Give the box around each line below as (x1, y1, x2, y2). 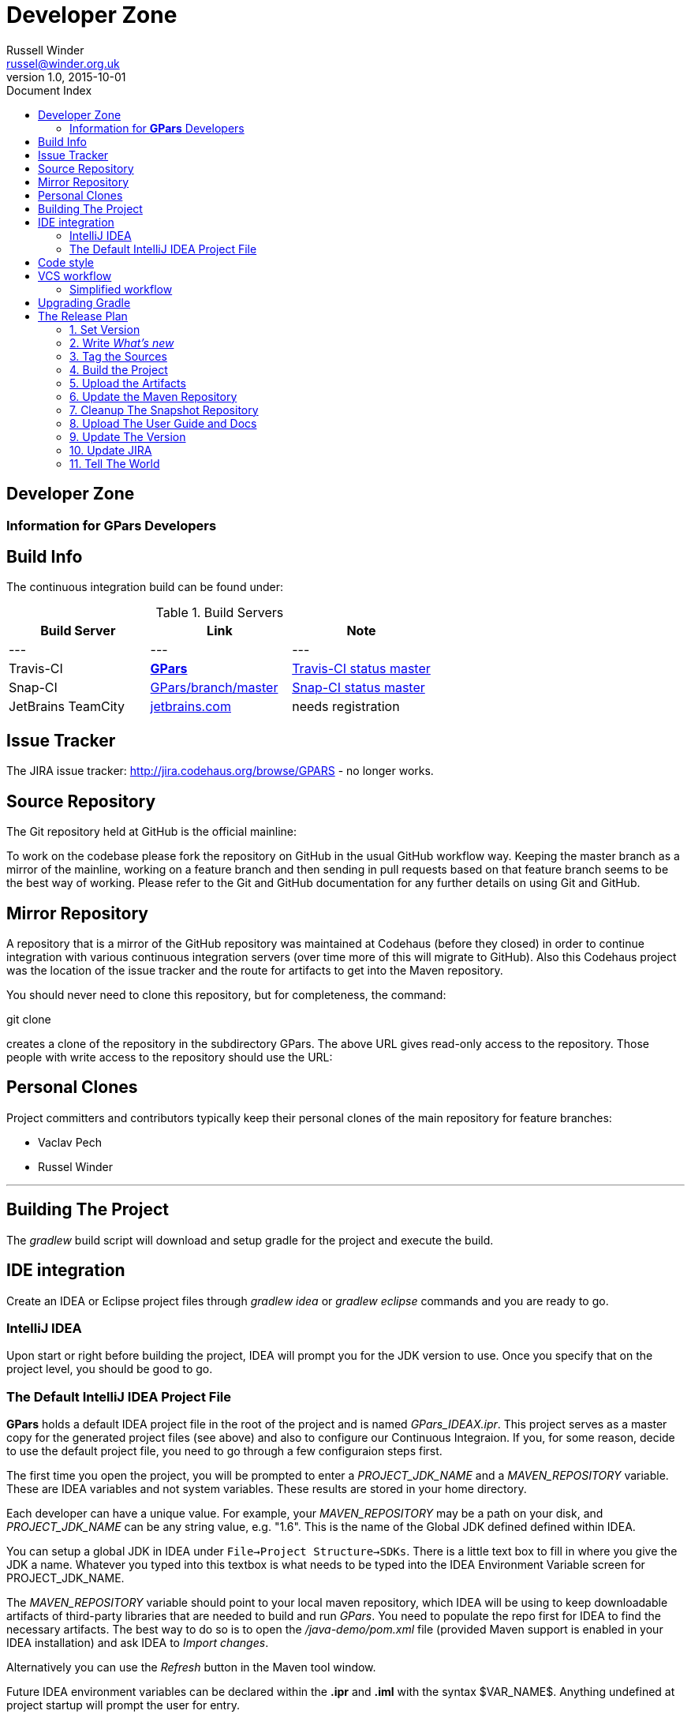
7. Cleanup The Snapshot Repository (69, 402, 259, 417)
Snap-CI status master (292, 679, 425, 696)
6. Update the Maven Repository (69, 389, 237, 403)
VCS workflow (38, 268, 112, 283)
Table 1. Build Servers (155, 604, 284, 621)
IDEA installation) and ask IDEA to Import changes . (6, 1636, 269, 1649)
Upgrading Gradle (38, 295, 131, 309)
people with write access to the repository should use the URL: (6, 1050, 333, 1064)
